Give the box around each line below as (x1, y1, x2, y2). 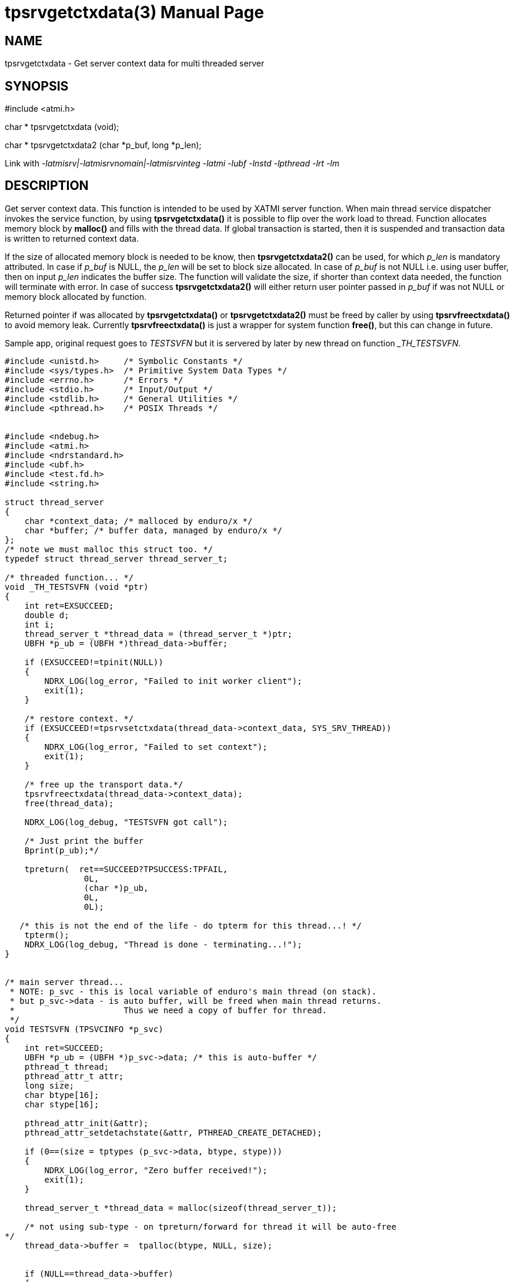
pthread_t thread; (24, 1061, 109, 1071)
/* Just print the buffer (24, 836, 144, 846)
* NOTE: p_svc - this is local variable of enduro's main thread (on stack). (9, 986, 377, 996)
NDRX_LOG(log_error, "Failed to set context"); (44, 742, 268, 752)
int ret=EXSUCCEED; (24, 600, 114, 610)
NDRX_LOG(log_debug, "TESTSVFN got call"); (24, 817, 228, 827)
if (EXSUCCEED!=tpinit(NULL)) (24, 657, 163, 667)
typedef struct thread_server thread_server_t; (5, 553, 228, 563)
